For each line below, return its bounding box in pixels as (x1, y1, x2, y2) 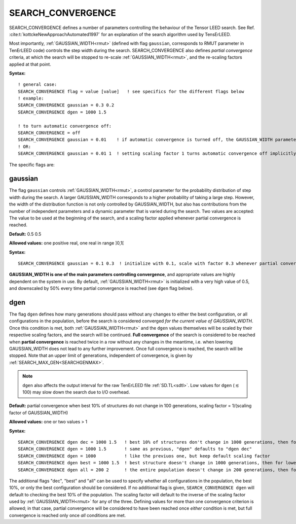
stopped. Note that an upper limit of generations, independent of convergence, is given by (9, 352, 193, 358)
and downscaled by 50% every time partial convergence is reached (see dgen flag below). (9, 285, 194, 291)
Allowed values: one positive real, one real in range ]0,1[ (9, 240, 124, 246)
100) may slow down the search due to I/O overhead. (22, 389, 130, 395)
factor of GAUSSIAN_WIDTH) (9, 410, 69, 416)
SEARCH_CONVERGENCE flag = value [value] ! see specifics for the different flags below (18, 89, 244, 94)
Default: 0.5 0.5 (9, 231, 41, 237)
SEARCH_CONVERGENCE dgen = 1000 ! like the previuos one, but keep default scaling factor (18, 453, 270, 458)
